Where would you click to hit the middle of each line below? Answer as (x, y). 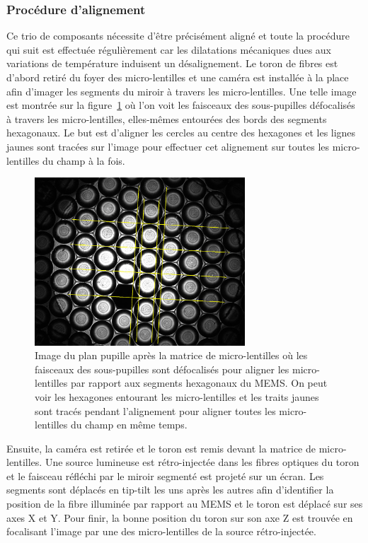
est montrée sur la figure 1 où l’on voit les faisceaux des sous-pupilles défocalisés (181, 105)
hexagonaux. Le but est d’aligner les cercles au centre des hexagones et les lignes (181, 133)
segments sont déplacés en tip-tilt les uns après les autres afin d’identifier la (170, 490)
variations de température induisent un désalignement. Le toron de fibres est (172, 63)
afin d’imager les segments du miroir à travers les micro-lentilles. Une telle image (182, 91)
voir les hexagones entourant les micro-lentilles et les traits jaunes (177, 396)
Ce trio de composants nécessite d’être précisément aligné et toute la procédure (178, 36)
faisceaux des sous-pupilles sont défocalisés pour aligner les (162, 369)
